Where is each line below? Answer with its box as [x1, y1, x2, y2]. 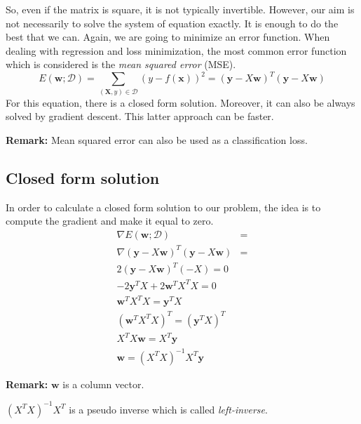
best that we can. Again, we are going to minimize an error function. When [6, 29, 330, 44]
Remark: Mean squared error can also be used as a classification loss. [6, 133, 308, 147]
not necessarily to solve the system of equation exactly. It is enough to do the [6, 15, 339, 30]
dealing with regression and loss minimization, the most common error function [6, 43, 347, 58]
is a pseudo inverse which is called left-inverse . [69, 402, 268, 416]
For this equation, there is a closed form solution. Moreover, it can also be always [6, 95, 355, 110]
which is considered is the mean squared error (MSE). [6, 57, 236, 72]
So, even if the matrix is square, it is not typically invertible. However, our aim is [6, 2, 355, 16]
